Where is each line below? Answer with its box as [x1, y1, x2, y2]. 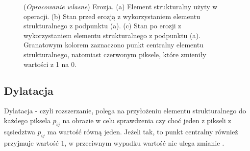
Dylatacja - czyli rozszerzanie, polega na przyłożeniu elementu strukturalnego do [4, 106, 246, 116]
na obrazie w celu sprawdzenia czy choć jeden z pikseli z [62, 115, 231, 125]
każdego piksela [4, 115, 50, 125]
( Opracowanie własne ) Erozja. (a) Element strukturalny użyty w [24, 1, 218, 11]
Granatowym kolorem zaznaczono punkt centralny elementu [24, 40, 203, 50]
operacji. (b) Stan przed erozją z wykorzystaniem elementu [24, 11, 200, 21]
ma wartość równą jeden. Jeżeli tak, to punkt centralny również [47, 126, 238, 136]
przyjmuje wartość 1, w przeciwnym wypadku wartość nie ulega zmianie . [4, 137, 225, 148]
